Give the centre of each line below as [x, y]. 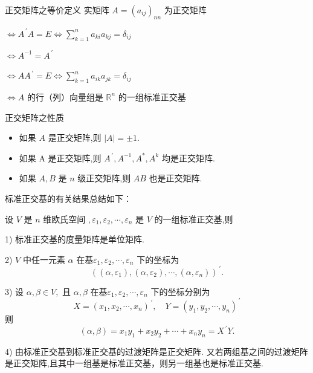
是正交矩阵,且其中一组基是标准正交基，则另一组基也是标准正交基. [134, 363]
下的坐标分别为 [180, 291]
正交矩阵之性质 [34, 117]
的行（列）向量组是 [65, 96]
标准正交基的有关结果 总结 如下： [68, 198]
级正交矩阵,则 [104, 178]
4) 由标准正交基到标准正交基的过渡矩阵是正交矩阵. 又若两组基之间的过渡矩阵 [156, 351]
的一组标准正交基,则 [194, 219]
